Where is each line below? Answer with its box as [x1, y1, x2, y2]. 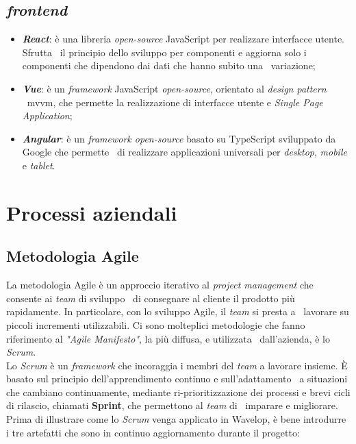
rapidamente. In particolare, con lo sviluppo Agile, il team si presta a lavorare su [6, 304, 349, 319]
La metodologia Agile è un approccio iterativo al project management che [6, 277, 314, 292]
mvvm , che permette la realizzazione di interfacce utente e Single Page [27, 95, 323, 109]
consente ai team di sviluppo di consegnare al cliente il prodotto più [6, 291, 295, 305]
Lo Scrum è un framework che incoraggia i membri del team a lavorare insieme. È [6, 358, 348, 372]
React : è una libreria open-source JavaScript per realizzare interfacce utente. [22, 32, 344, 46]
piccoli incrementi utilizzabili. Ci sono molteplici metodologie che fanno [6, 317, 305, 332]
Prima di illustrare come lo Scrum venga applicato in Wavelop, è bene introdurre [6, 412, 346, 426]
